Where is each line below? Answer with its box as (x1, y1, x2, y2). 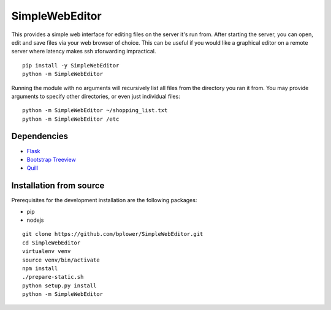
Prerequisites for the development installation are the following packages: (11, 197, 197, 204)
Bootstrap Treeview (26, 156, 76, 163)
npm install (22, 265, 58, 272)
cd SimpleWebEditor (22, 239, 81, 246)
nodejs (26, 216, 44, 224)
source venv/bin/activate (22, 256, 101, 263)
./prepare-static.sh (22, 273, 84, 281)
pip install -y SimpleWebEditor (22, 62, 120, 69)
